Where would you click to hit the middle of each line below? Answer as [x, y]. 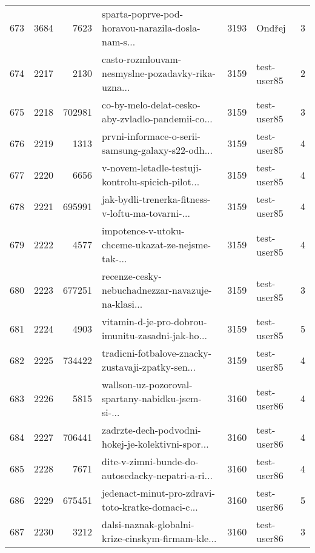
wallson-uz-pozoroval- [147, 384]
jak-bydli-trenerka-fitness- [156, 199]
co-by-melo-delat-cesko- [151, 104]
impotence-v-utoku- [143, 230]
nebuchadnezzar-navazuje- [157, 290]
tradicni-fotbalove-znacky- [157, 353]
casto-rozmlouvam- [142, 59]
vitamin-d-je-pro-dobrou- [154, 321]
